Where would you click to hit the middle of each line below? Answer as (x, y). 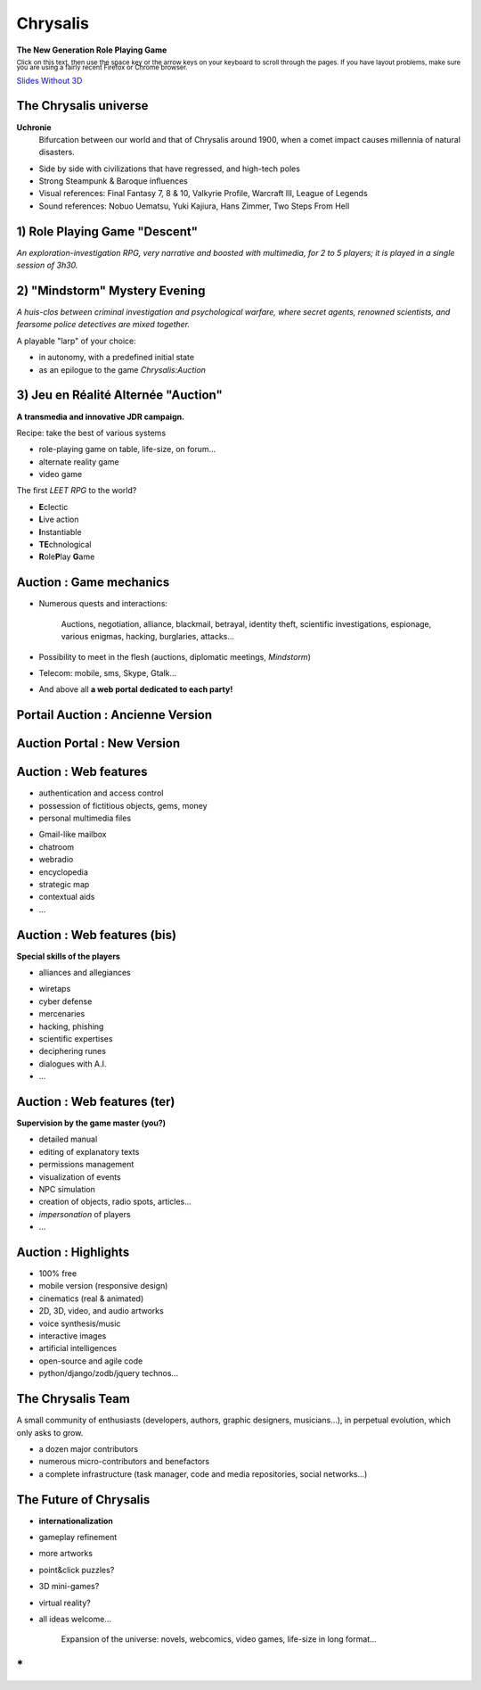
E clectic (53, 507)
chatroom (57, 846)
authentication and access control (101, 793)
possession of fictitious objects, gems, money (123, 805)
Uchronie (34, 127)
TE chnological (65, 545)
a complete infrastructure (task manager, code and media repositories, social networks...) (203, 1474)
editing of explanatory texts (89, 1151)
